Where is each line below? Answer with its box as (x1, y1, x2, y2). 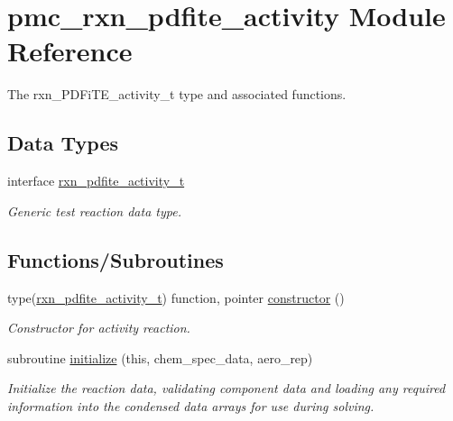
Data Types (7, 129, 118, 157)
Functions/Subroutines (7, 245, 224, 273)
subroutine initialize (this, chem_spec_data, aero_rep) (7, 348, 313, 367)
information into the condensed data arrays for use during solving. (7, 396, 374, 415)
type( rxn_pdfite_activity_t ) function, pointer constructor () (7, 288, 345, 307)
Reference (7, 32, 133, 69)
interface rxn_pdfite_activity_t (7, 171, 185, 190)
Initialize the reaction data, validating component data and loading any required (7, 379, 446, 398)
